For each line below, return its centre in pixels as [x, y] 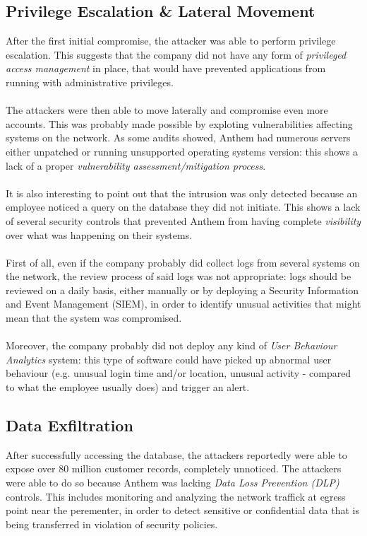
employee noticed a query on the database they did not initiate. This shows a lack [183, 207]
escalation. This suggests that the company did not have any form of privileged [176, 54]
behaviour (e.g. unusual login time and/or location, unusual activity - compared [179, 373]
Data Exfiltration [70, 425]
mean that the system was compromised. [94, 318]
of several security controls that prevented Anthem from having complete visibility [183, 220]
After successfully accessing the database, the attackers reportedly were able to [176, 454]
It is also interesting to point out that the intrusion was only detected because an [182, 193]
